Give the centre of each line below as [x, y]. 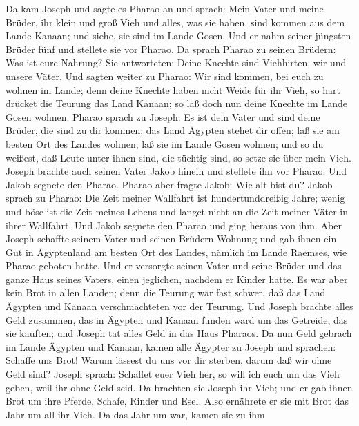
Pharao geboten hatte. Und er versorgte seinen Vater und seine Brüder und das [174, 265]
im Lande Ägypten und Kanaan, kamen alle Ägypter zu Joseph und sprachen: [171, 346]
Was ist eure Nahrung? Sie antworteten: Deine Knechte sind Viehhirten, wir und [176, 62]
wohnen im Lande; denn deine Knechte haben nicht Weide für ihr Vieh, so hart [173, 89]
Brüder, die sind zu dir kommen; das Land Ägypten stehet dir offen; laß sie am [173, 130]
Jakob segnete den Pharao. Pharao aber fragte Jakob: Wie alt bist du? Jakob [169, 184]
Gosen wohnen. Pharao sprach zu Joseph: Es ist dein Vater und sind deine [163, 116]
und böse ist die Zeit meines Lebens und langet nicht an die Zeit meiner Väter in [177, 211]
